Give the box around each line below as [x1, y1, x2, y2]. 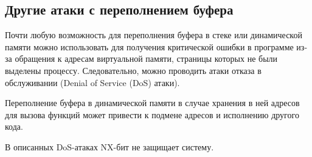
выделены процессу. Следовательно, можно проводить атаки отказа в [5, 64, 262, 76]
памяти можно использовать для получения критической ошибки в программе [5, 40, 294, 53]
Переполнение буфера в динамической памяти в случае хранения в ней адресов [5, 96, 300, 109]
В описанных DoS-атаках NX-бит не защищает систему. [5, 140, 214, 153]
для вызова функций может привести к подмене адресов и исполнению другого [5, 108, 299, 121]
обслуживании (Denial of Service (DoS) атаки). [5, 76, 180, 89]
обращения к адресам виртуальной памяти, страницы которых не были [15, 52, 278, 65]
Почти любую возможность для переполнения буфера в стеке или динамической [5, 28, 302, 41]
